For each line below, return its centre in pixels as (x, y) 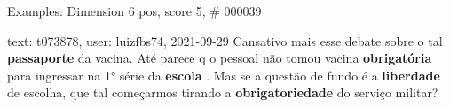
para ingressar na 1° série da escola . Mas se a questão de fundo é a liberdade (224, 75)
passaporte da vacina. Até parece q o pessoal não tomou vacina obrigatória (220, 58)
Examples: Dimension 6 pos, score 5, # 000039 (134, 11)
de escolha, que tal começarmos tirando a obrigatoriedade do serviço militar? (223, 92)
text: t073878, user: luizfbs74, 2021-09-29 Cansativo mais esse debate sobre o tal (225, 40)
